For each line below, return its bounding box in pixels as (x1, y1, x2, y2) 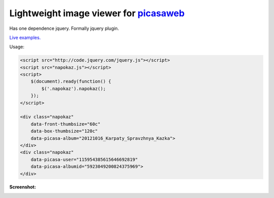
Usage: (9, 44, 25, 50)
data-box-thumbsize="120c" (30, 128, 98, 134)
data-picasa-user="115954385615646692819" (30, 156, 138, 162)
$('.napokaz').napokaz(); (41, 86, 106, 91)
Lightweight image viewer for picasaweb (9, 8, 185, 19)
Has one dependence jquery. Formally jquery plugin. (9, 25, 119, 31)
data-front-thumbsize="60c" (30, 121, 101, 127)
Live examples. (9, 34, 41, 41)
